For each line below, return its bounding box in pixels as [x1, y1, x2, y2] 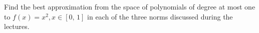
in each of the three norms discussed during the [87, 11, 233, 21]
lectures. [4, 21, 30, 31]
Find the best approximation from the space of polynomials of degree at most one [4, 1, 255, 11]
